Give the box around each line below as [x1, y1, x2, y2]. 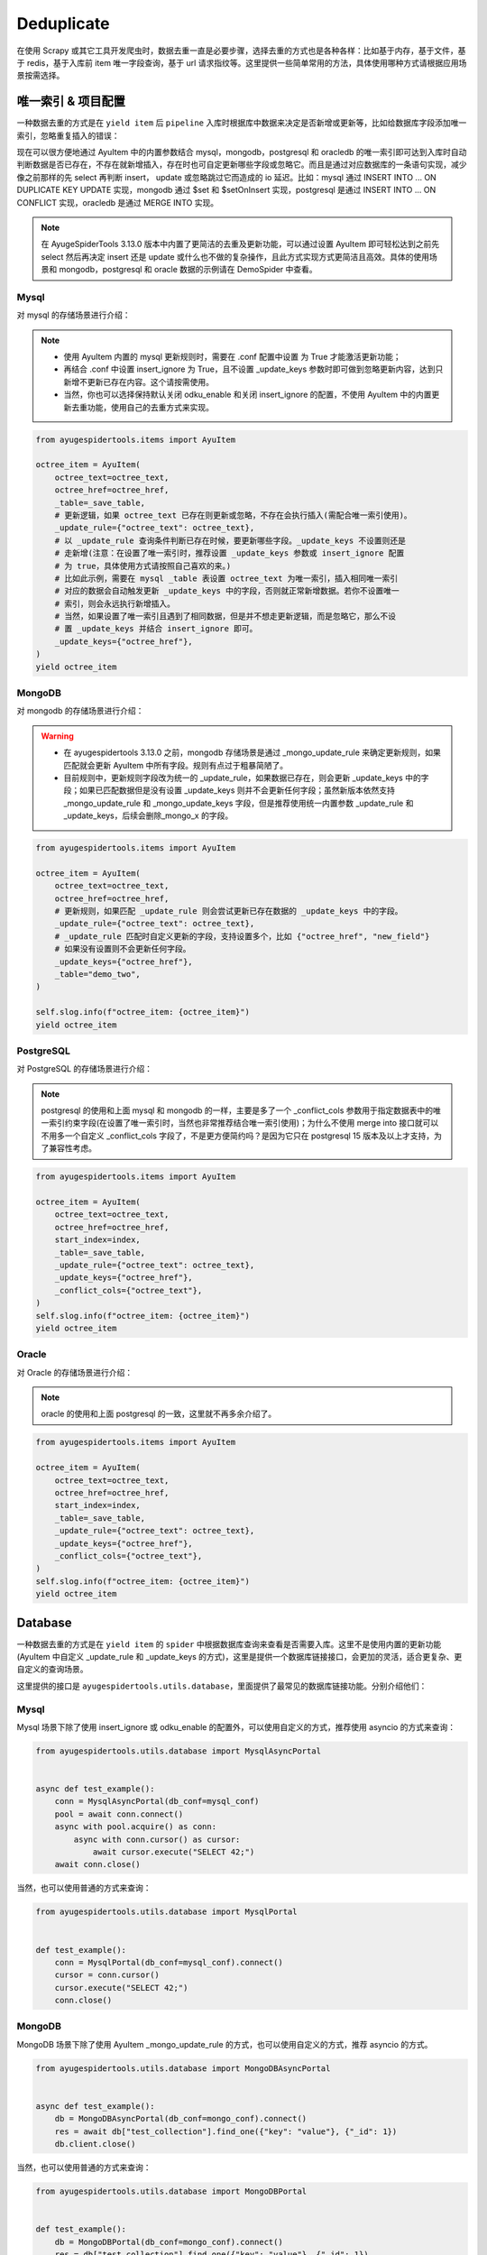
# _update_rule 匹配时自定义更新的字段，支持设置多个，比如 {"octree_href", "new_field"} [54, 931, 430, 942]
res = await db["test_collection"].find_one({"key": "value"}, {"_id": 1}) [54, 2126, 398, 2137]
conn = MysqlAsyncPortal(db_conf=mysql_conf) [54, 1796, 260, 1807]
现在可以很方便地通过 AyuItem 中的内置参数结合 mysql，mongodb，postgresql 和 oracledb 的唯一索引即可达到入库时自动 [16, 147, 467, 158]
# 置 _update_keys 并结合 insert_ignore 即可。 [54, 623, 258, 634]
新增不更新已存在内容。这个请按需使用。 [63, 376, 214, 387]
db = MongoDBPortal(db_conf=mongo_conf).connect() [54, 2237, 283, 2247]
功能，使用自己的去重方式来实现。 [87, 401, 214, 412]
